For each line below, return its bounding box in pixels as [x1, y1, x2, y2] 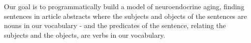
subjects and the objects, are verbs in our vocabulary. [4, 29, 165, 40]
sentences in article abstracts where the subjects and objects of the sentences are [4, 11, 247, 21]
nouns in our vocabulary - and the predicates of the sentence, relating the [4, 20, 226, 30]
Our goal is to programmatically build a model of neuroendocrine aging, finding [4, 1, 245, 11]
